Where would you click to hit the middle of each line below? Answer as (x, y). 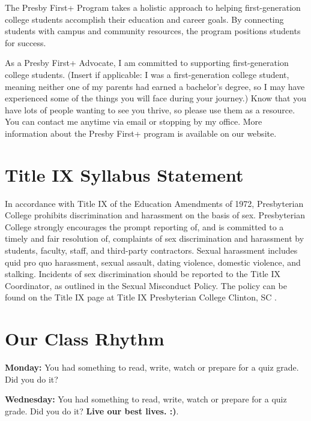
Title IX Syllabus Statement (124, 174)
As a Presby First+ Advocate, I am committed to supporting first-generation (147, 63)
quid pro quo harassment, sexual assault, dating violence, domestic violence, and (153, 262)
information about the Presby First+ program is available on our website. (141, 133)
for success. (26, 42)
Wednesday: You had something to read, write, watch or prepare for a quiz (146, 399)
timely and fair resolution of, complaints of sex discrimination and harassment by (155, 238)
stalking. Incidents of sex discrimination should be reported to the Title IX (143, 274)
